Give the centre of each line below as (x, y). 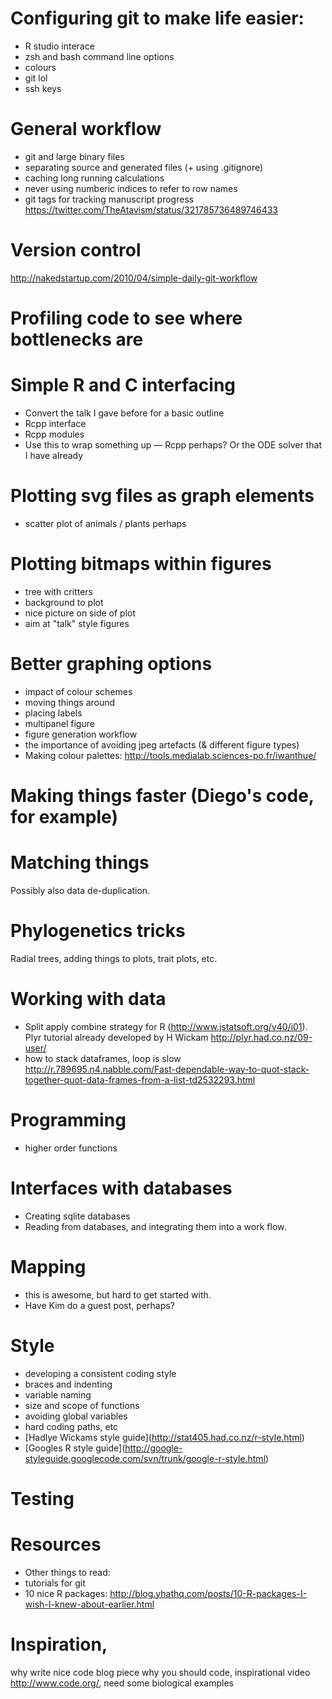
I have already (54, 455)
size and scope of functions (82, 1405)
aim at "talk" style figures (77, 623)
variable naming (58, 1394)
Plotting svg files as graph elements (162, 496)
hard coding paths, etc (71, 1426)
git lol (36, 78)
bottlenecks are (77, 339)
